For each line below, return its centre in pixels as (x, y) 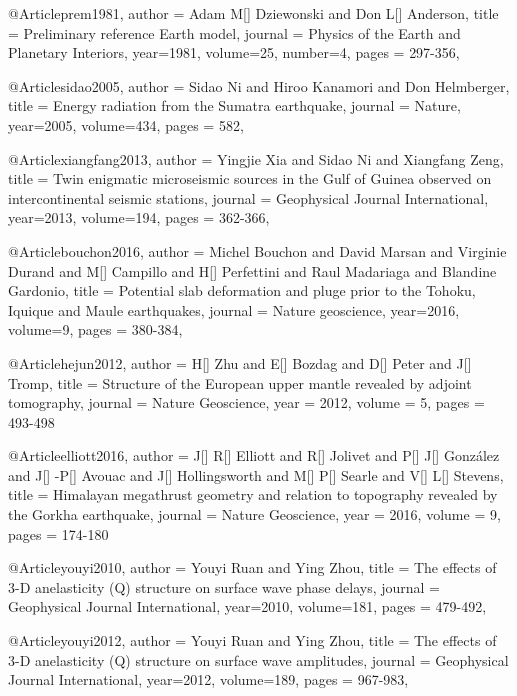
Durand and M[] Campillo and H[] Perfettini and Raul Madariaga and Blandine (252, 270)
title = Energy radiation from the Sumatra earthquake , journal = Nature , (234, 105)
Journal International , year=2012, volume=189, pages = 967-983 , (208, 679)
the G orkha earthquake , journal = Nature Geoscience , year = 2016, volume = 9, (254, 514)
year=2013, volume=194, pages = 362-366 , (139, 217)
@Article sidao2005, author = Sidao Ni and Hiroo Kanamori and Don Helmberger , (259, 85)
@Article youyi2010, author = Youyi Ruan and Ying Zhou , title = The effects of (252, 567)
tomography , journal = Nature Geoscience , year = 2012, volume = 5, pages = (246, 402)
